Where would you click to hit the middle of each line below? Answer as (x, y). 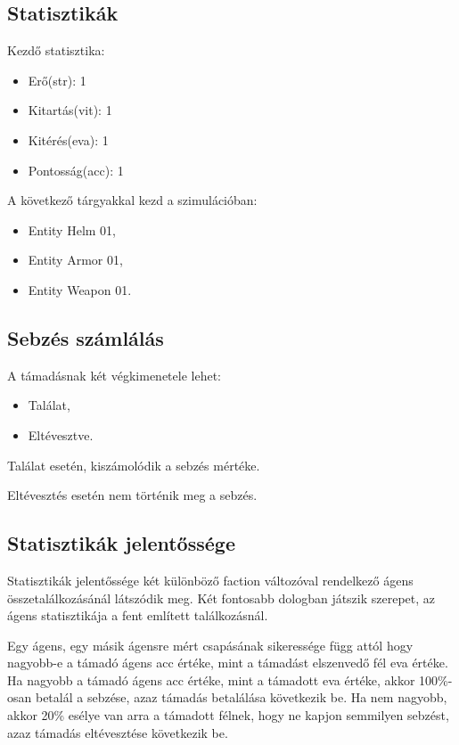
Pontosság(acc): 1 (76, 170)
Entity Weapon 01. (80, 289)
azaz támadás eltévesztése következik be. (118, 732)
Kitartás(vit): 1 (70, 110)
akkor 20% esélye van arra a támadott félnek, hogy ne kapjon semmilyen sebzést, (228, 715)
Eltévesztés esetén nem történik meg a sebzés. (132, 495)
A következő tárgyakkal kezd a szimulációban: (132, 200)
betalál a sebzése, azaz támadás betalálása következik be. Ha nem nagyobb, (241, 697)
